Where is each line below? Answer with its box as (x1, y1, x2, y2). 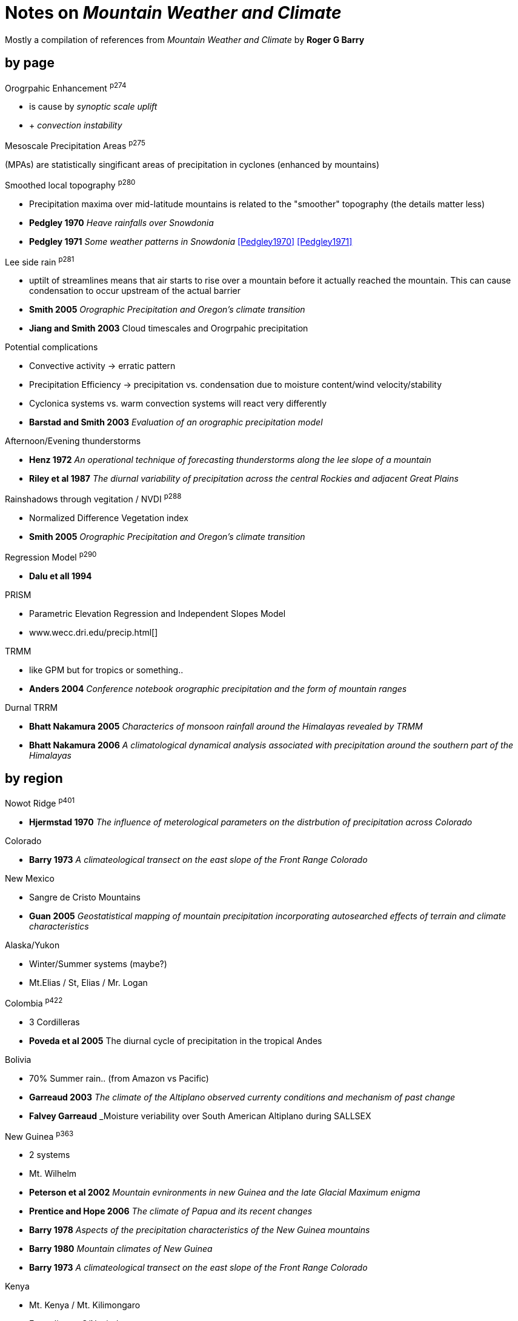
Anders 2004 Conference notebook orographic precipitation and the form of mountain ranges (29, 683, 407, 694)
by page (5, 55, 55, 71)
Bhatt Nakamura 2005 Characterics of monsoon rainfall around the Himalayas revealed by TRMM (29, 720, 423, 731)
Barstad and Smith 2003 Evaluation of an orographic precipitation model (29, 417, 323, 428)
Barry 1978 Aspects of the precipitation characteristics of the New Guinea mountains (29, 1225, 370, 1236)
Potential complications (5, 342, 98, 353)
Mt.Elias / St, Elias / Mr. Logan (29, 977, 148, 988)
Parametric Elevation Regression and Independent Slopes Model (29, 608, 286, 619)
